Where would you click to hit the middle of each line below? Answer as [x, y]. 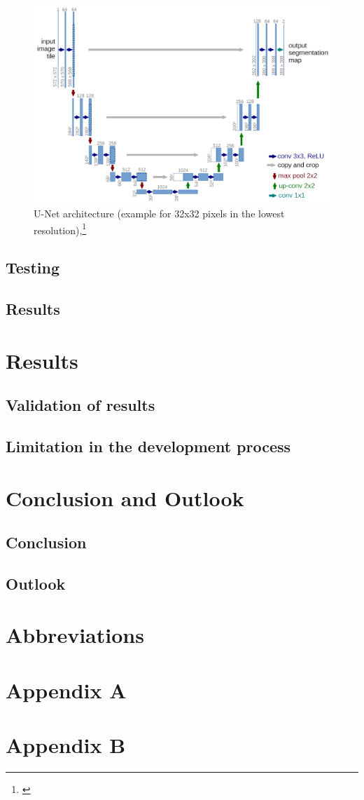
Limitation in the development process [148, 446]
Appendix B [66, 745]
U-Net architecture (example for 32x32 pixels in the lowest [159, 213]
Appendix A [66, 690]
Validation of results [80, 405]
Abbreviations [75, 635]
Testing [33, 267]
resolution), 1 [60, 229]
